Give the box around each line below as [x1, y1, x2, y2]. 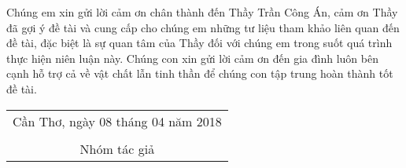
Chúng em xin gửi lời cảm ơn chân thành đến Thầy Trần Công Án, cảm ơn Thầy [6, 4, 398, 20]
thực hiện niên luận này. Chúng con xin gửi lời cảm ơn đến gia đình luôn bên [6, 49, 378, 66]
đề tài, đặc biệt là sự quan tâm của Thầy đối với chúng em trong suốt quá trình [6, 35, 393, 51]
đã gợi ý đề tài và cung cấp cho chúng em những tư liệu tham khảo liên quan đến [6, 19, 400, 35]
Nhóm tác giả [79, 139, 155, 158]
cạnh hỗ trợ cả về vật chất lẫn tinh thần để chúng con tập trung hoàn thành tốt [6, 65, 393, 82]
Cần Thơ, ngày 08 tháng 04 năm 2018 [13, 111, 222, 130]
